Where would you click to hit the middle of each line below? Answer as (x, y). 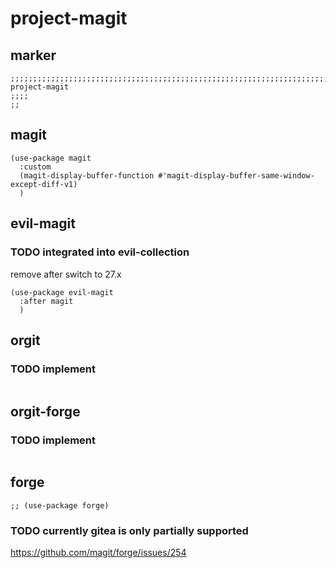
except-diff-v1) (44, 184)
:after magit (46, 301)
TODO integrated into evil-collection (100, 252)
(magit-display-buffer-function (87, 175)
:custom (35, 167)
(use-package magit (51, 158)
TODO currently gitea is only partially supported (129, 530)
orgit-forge (45, 411)
